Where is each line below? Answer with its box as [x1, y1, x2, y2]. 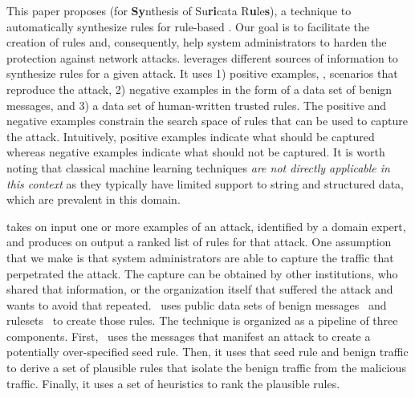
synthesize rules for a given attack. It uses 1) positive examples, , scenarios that [6, 65, 398, 82]
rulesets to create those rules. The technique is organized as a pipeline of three [6, 312, 398, 329]
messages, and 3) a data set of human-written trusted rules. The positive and [6, 96, 387, 113]
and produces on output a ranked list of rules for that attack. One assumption [6, 233, 392, 250]
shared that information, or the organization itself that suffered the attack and [6, 281, 393, 298]
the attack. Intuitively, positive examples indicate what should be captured [6, 128, 375, 144]
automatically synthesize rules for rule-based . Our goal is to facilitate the [6, 18, 370, 34]
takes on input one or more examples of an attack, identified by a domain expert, [6, 217, 406, 234]
